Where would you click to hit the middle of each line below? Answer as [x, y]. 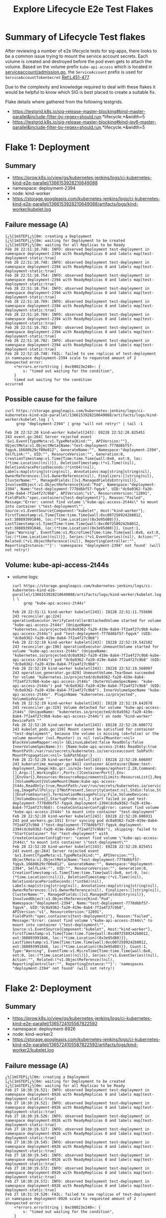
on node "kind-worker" [129, 716]
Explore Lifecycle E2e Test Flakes [83, 9]
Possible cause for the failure [51, 399]
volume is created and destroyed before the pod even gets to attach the [79, 61]
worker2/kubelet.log [33, 1050]
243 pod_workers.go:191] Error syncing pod [58, 821]
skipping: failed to [136, 830]
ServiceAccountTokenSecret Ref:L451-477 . [48, 77]
